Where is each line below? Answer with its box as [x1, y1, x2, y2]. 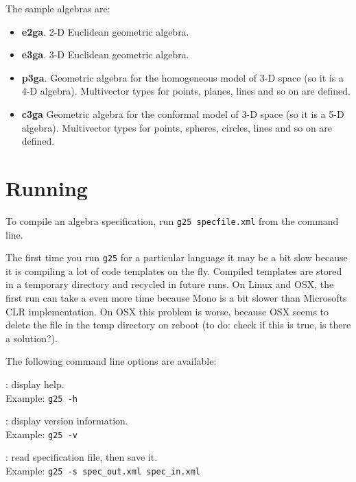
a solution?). [5, 330, 58, 345]
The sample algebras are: [5, 1, 110, 15]
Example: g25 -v [5, 426, 78, 441]
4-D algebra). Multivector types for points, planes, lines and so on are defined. [21, 84, 351, 98]
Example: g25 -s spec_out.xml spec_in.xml [5, 463, 200, 478]
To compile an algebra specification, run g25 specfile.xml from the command [5, 213, 339, 228]
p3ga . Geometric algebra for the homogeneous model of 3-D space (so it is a [21, 70, 344, 84]
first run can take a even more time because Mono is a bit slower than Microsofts [5, 290, 347, 304]
